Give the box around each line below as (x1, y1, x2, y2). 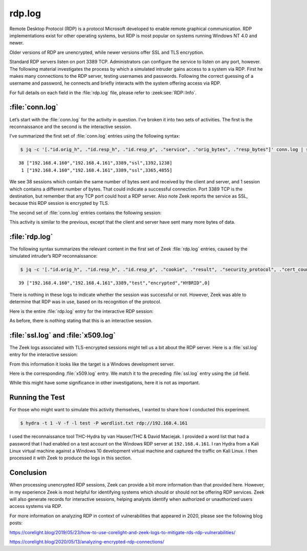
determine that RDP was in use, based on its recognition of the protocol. (9, 299, 162, 305)
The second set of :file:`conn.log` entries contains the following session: (9, 209, 162, 216)
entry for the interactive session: (9, 351, 78, 358)
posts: (9, 520, 23, 526)
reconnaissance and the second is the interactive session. (9, 123, 132, 130)
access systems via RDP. (9, 503, 62, 510)
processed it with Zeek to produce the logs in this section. (9, 455, 132, 461)
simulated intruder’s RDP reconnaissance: (9, 253, 98, 259)
